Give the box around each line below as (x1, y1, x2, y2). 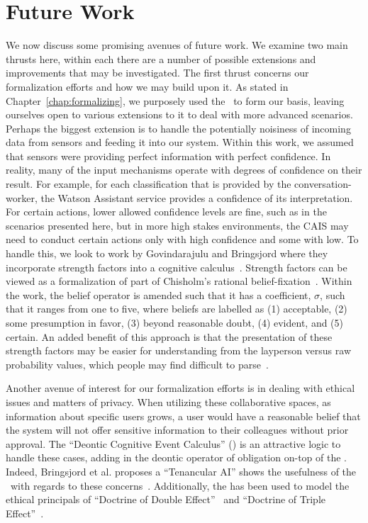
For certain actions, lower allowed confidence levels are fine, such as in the (6, 204, 327, 219)
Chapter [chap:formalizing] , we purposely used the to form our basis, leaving (6, 93, 345, 108)
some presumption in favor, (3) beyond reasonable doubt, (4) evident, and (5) (6, 315, 343, 330)
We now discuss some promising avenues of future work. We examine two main (6, 38, 348, 52)
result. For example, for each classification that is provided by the (6, 176, 291, 191)
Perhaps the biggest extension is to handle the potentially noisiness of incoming (6, 120, 351, 135)
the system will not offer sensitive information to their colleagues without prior (6, 422, 349, 437)
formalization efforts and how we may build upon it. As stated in (6, 79, 289, 94)
